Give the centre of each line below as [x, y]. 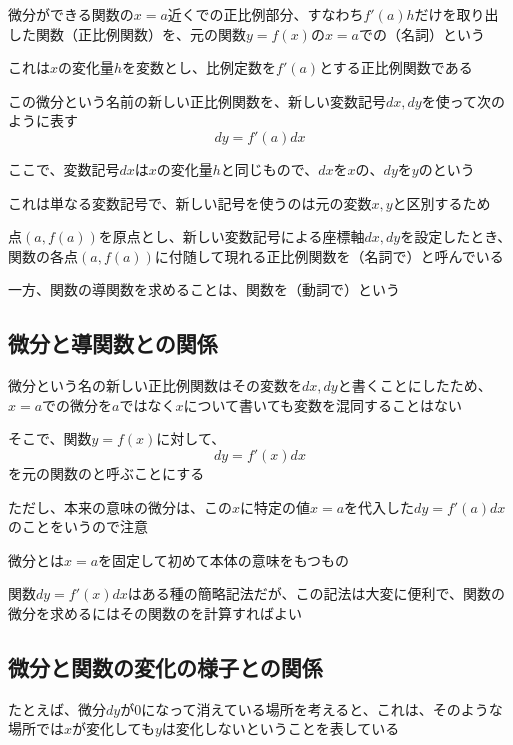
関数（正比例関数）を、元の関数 [140, 33]
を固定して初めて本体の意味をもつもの [224, 559]
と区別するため [441, 202]
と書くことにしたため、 [414, 385]
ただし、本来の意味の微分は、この [120, 506]
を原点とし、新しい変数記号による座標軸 [231, 236]
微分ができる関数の [71, 14]
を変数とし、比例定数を [199, 67]
